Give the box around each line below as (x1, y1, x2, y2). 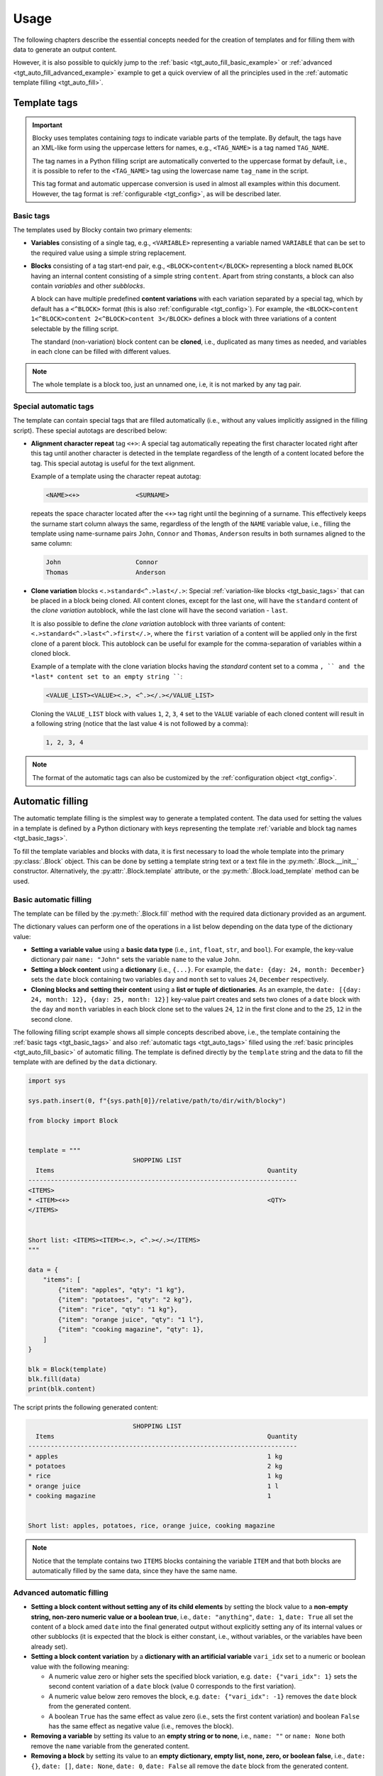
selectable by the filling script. (30, 324, 119, 333)
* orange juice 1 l (28, 1482, 279, 1490)
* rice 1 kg (28, 1472, 283, 1480)
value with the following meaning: (30, 1662, 129, 1671)
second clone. (30, 1014, 72, 1023)
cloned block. (30, 649, 71, 658)
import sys (28, 1077, 66, 1085)
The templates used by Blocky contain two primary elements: (13, 226, 193, 234)
